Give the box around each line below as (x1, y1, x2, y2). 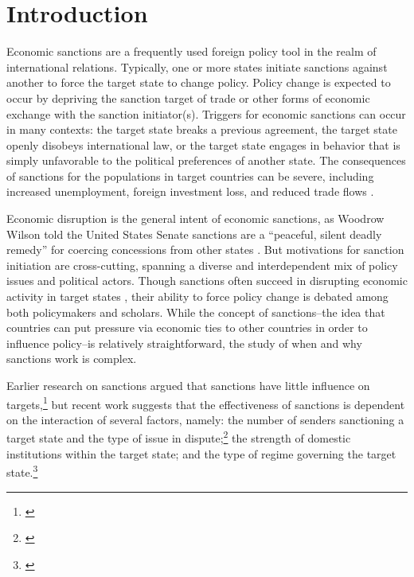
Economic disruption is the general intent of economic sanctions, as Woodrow (6, 210, 385, 227)
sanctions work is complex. (6, 350, 137, 367)
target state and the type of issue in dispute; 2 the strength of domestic (6, 427, 351, 446)
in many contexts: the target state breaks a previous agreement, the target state (6, 121, 397, 138)
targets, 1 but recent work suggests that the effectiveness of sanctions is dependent (6, 393, 405, 412)
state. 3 (6, 462, 38, 480)
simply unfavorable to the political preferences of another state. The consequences (6, 152, 406, 169)
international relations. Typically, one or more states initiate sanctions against (6, 58, 388, 75)
